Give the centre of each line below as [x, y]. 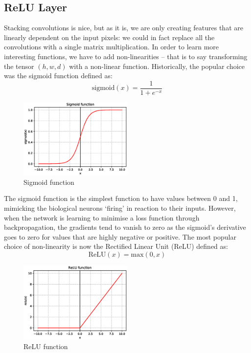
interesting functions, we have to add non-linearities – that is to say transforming [126, 56]
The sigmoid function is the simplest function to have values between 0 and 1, [121, 198]
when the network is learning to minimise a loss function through [102, 217]
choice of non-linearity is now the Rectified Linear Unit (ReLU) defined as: [116, 246]
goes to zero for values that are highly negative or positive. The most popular [120, 236]
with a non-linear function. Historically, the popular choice [157, 66]
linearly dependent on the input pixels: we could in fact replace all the [109, 37]
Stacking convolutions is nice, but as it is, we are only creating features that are [124, 28]
